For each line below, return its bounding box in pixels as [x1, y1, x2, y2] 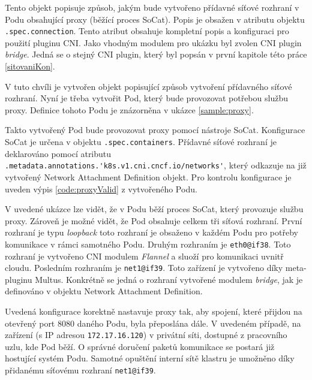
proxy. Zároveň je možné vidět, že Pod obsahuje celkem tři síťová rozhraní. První [5, 214, 302, 227]
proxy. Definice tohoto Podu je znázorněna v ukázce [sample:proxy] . [5, 103, 254, 116]
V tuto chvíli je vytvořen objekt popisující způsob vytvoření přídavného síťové [5, 80, 292, 92]
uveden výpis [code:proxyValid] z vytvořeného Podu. [5, 182, 197, 195]
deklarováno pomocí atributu [5, 147, 112, 159]
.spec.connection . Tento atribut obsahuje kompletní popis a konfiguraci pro [5, 25, 289, 37]
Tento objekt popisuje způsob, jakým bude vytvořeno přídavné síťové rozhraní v [5, 1, 299, 13]
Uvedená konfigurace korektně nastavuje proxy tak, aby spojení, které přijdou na [5, 304, 302, 317]
